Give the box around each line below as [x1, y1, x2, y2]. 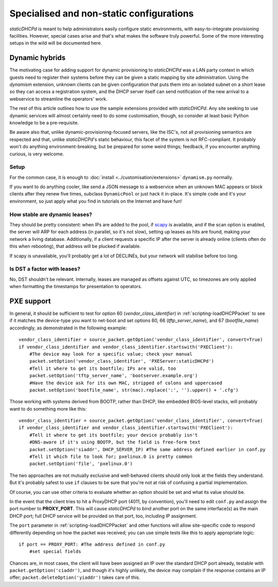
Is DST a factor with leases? [9, 265, 81, 273]
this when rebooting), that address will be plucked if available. [9, 243, 141, 250]
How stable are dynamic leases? [9, 211, 93, 218]
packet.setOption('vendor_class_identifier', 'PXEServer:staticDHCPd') [29, 358, 214, 364]
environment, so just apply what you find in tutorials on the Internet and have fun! [9, 198, 182, 204]
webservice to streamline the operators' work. [9, 96, 108, 102]
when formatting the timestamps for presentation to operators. [9, 283, 143, 290]
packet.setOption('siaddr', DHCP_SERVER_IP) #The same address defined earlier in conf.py [29, 447, 266, 452]
